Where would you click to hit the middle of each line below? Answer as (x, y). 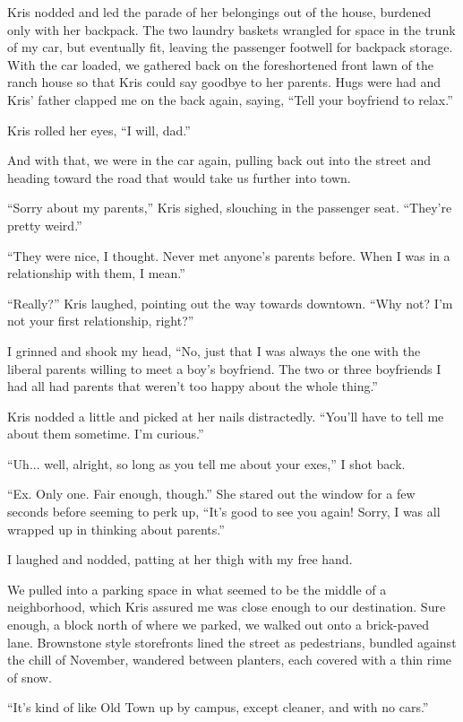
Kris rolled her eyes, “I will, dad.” (99, 130)
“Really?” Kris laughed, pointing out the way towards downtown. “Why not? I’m (230, 303)
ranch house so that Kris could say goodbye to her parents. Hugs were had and (224, 82)
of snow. (30, 677)
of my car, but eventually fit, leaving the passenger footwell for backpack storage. (230, 47)
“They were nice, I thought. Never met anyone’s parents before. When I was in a (229, 255)
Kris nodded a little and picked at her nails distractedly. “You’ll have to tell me (226, 416)
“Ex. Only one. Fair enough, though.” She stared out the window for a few (211, 494)
